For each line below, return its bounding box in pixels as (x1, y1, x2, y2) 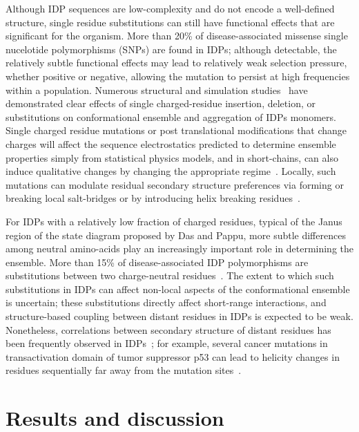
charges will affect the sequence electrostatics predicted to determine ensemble (6, 136, 336, 151)
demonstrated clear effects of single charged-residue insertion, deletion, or (6, 96, 316, 111)
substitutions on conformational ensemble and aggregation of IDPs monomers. (6, 109, 336, 124)
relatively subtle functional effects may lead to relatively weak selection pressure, (6, 55, 347, 70)
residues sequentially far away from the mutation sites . (6, 363, 242, 377)
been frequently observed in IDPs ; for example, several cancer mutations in (6, 336, 328, 350)
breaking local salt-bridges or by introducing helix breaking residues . (6, 191, 300, 205)
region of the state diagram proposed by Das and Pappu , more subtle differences (6, 227, 346, 242)
